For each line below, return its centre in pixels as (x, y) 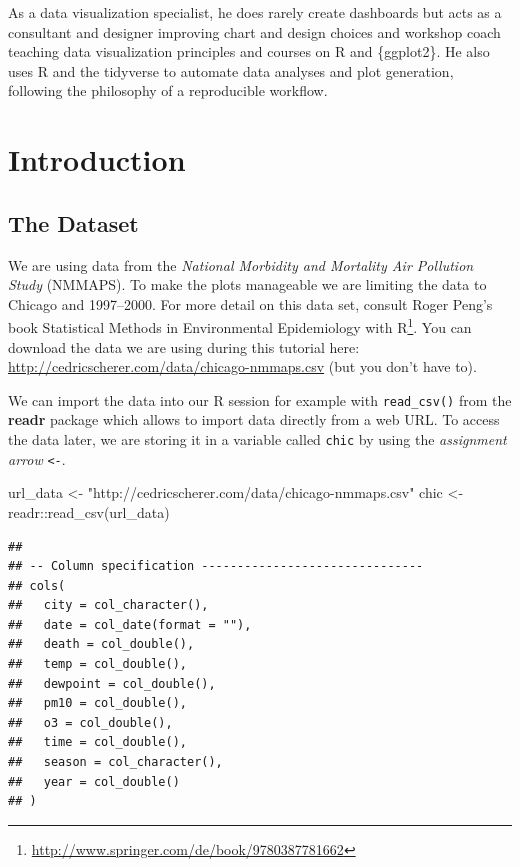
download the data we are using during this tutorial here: (184, 346)
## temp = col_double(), (97, 664)
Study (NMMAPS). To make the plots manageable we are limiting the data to (247, 284)
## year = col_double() (94, 781)
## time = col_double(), (97, 742)
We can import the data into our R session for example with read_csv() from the (260, 399)
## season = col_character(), (115, 762)
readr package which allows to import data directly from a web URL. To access (254, 419)
